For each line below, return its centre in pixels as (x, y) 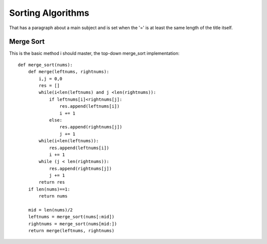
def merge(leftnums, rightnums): (69, 72)
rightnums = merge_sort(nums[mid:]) (72, 224)
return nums (53, 196)
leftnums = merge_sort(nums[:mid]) (71, 217)
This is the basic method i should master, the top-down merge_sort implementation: (94, 53)
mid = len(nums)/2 (50, 210)
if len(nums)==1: (49, 189)
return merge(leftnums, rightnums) (71, 231)
